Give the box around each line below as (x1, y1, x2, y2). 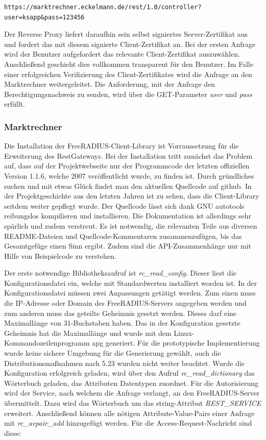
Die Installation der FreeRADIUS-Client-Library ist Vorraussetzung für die (4, 140, 239, 151)
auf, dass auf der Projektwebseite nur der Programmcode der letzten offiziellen (4, 160, 250, 171)
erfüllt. (4, 99, 25, 109)
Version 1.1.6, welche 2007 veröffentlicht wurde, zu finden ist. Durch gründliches (4, 170, 254, 181)
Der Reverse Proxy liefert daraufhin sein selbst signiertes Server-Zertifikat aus (4, 29, 248, 39)
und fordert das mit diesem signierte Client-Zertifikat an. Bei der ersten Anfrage (4, 38, 256, 49)
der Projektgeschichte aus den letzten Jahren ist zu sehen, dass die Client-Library (4, 190, 259, 201)
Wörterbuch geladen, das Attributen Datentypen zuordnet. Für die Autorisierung (4, 377, 258, 388)
